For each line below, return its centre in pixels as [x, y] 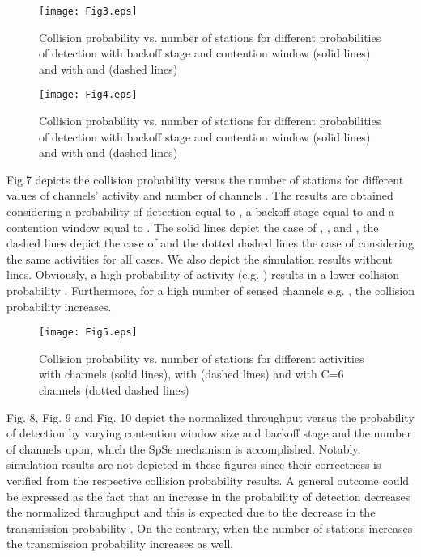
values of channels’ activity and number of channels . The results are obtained [200, 195]
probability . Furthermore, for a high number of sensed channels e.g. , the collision [210, 291]
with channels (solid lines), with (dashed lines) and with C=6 [191, 374]
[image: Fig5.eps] [88, 333]
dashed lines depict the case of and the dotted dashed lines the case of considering [210, 243]
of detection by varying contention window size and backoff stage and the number [209, 433]
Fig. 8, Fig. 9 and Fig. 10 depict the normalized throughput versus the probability [210, 417]
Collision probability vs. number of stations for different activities [202, 358]
